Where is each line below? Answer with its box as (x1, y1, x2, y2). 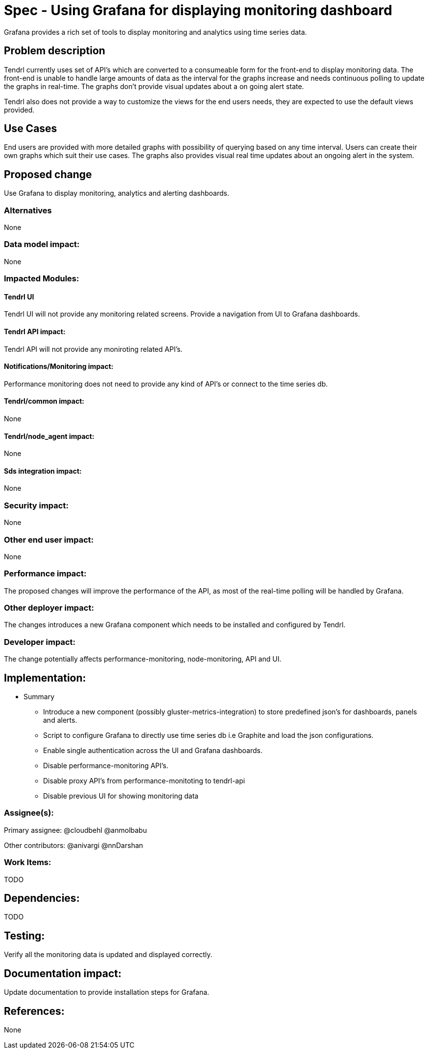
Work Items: (4, 857, 51, 868)
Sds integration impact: (4, 466, 82, 475)
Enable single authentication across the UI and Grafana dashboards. (43, 746, 263, 755)
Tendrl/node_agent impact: (4, 432, 95, 440)
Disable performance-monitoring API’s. (43, 761, 168, 770)
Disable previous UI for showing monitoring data (43, 792, 199, 801)
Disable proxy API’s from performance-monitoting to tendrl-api (43, 777, 245, 785)
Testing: (4, 929, 45, 942)
